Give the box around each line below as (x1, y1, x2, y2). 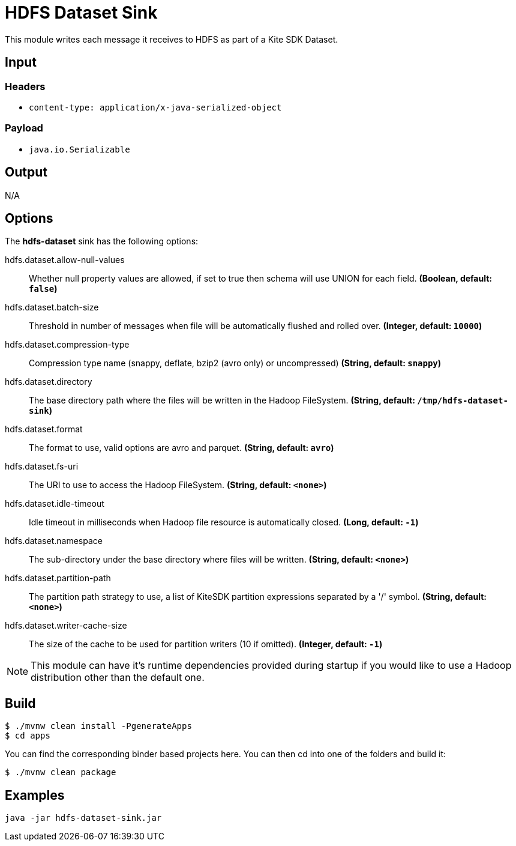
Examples (5, 787, 65, 803)
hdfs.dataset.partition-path (5, 573, 111, 584)
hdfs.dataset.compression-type (5, 339, 130, 350)
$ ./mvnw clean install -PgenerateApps (5, 721, 192, 731)
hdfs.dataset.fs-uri (5, 461, 79, 472)
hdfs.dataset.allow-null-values (5, 255, 125, 265)
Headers (5, 80, 46, 92)
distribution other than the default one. (31, 671, 205, 684)
